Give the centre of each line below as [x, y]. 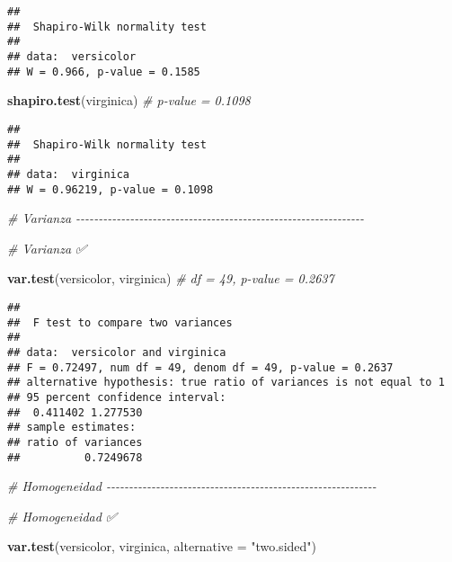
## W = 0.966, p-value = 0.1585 [104, 71]
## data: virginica [69, 174]
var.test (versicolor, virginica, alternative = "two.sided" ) [162, 546]
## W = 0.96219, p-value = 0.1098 [111, 189]
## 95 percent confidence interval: [117, 397]
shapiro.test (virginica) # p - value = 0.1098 [129, 100]
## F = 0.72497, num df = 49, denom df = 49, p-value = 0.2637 [200, 367]
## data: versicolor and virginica [117, 352]
